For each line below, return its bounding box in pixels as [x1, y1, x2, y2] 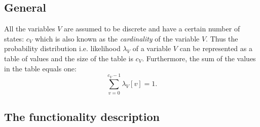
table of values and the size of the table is [4, 53, 133, 63]
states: [4, 33, 24, 44]
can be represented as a [179, 43, 252, 54]
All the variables [4, 23, 55, 34]
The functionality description [4, 109, 160, 124]
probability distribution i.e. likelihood [4, 43, 121, 54]
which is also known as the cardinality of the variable [34, 33, 200, 44]
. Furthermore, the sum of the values [142, 53, 256, 63]
